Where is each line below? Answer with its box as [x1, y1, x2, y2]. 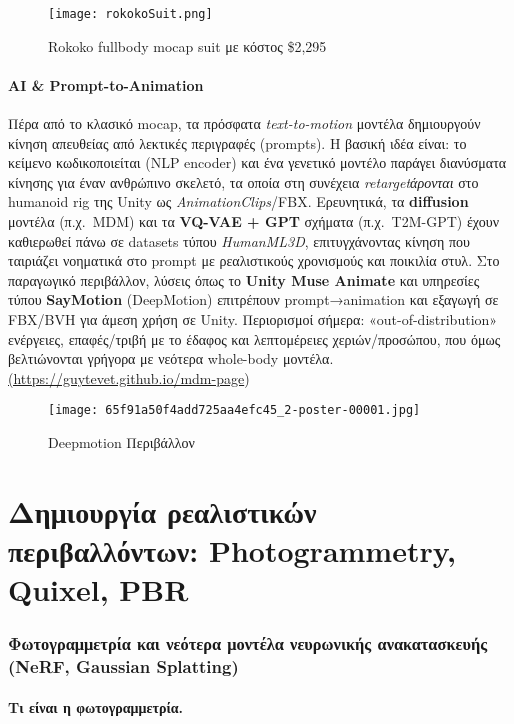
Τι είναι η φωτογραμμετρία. [8, 696, 184, 717]
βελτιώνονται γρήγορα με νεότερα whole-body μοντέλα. [8, 348, 334, 369]
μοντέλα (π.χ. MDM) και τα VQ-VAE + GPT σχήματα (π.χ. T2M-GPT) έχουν [8, 211, 499, 232]
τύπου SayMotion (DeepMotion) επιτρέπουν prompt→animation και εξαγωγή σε [8, 289, 499, 310]
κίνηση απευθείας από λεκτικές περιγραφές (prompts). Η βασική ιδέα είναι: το [8, 132, 467, 153]
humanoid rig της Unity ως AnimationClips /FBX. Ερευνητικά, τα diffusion [8, 191, 469, 212]
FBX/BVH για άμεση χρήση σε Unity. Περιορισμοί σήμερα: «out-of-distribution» [8, 308, 498, 329]
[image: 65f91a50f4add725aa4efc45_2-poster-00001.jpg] [48, 403, 421, 418]
